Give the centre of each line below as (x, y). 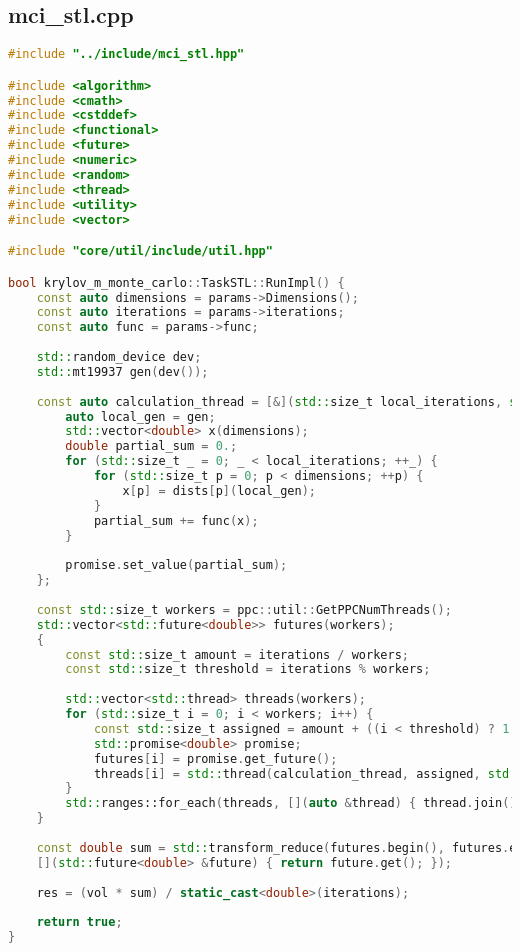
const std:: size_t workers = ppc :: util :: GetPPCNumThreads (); (244, 609)
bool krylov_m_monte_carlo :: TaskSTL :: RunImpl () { (176, 282)
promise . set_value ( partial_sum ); (176, 565)
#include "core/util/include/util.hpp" (140, 251)
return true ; (79, 922)
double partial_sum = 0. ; (151, 446)
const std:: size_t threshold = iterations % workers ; (248, 669)
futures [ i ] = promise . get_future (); (215, 758)
